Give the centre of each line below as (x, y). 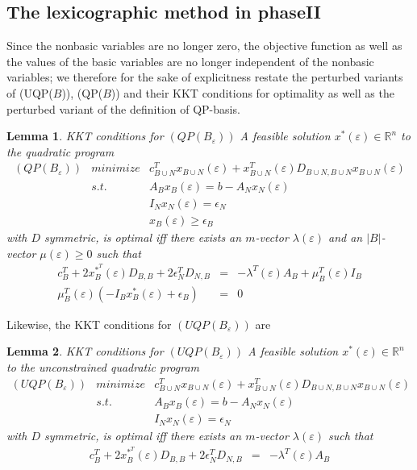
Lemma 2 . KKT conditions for (85, 351)
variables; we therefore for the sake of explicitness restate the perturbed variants (205, 77)
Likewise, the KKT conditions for (89, 324)
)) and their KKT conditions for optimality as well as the (252, 92)
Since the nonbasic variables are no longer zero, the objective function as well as (204, 46)
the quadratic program (60, 151)
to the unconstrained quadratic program (103, 366)
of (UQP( (30, 92)
